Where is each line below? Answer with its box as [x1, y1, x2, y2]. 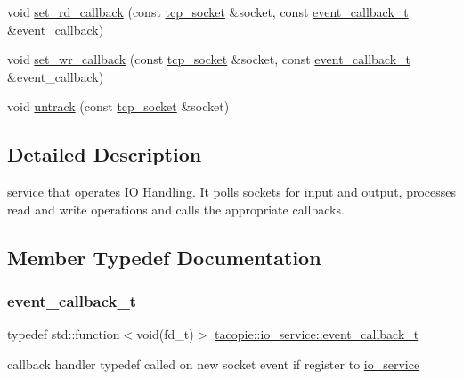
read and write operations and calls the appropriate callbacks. [7, 199, 345, 218]
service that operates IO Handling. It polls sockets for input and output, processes [7, 182, 456, 201]
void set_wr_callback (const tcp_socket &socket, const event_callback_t [7, 50, 411, 69]
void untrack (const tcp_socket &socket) [7, 97, 230, 116]
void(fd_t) [136, 325, 194, 343]
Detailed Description [7, 141, 202, 168]
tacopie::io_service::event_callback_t [215, 325, 419, 343]
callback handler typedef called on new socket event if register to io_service [7, 354, 420, 373]
